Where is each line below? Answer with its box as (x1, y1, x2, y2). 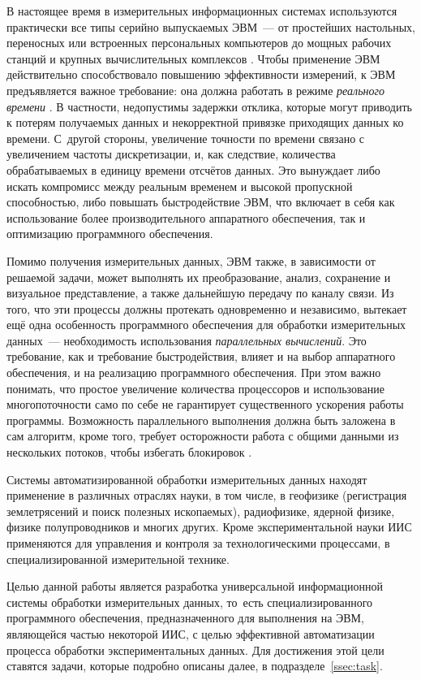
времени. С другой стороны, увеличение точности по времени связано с (6, 129, 365, 146)
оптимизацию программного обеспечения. (6, 225, 213, 242)
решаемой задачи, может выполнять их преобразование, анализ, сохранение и (6, 268, 391, 285)
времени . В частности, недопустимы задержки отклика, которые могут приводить (6, 97, 412, 115)
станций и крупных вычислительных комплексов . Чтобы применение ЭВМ (6, 50, 380, 67)
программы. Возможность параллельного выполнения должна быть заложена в (6, 411, 396, 428)
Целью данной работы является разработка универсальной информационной (6, 578, 383, 595)
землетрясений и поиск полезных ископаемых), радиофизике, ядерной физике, (6, 502, 395, 519)
